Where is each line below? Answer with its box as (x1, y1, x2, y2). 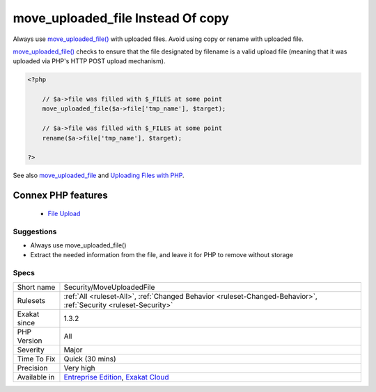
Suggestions (13, 227, 57, 236)
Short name (17, 282, 56, 292)
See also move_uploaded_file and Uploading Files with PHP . (13, 171, 185, 180)
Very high (63, 363, 95, 373)
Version (17, 336, 42, 345)
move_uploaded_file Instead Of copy (13, 10, 230, 26)
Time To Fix (17, 354, 56, 364)
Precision (17, 363, 48, 373)
